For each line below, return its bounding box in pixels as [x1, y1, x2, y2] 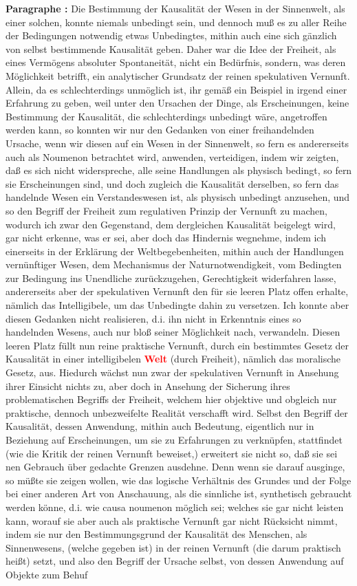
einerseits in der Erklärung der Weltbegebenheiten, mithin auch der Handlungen [6, 243, 344, 258]
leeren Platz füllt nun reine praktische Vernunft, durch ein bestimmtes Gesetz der [6, 338, 349, 352]
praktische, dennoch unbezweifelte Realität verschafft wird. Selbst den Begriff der [6, 405, 348, 420]
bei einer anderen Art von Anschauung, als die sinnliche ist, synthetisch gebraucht [6, 486, 352, 501]
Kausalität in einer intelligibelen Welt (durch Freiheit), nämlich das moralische [6, 351, 341, 366]
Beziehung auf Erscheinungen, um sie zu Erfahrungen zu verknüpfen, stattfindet [6, 433, 343, 446]
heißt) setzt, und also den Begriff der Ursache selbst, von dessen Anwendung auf [6, 554, 344, 568]
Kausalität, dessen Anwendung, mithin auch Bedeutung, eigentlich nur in [6, 419, 314, 433]
